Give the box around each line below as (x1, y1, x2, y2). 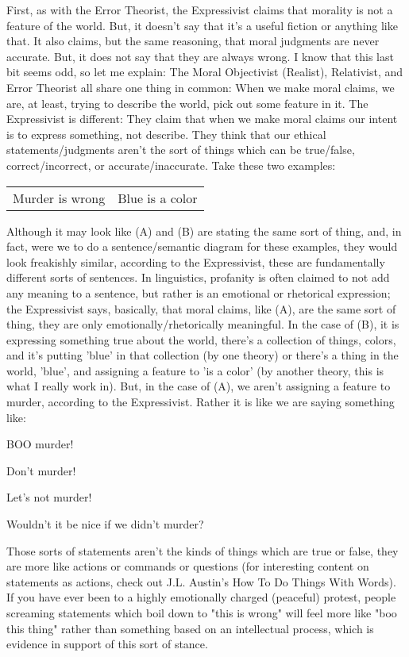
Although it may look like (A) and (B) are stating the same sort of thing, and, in (6, 222, 402, 239)
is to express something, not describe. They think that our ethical (6, 125, 326, 142)
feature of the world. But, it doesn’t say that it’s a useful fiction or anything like (6, 17, 398, 33)
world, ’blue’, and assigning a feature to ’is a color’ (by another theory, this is (6, 362, 384, 378)
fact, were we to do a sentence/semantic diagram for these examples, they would (6, 238, 398, 255)
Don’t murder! (6, 462, 76, 478)
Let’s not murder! (6, 489, 92, 505)
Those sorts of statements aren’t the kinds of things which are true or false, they (6, 542, 399, 559)
